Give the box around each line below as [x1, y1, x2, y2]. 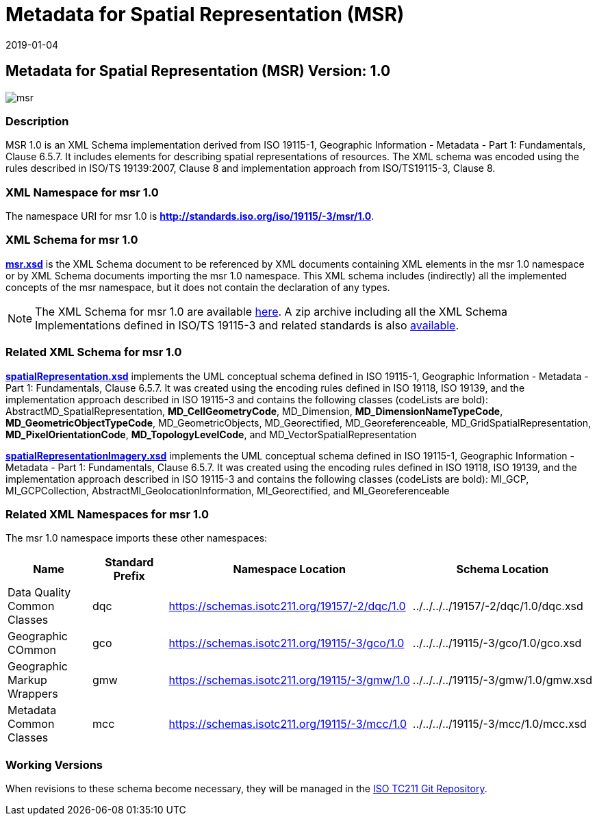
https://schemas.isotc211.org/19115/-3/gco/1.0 [168, 636, 405, 651]
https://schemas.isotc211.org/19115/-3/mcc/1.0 [168, 717, 407, 731]
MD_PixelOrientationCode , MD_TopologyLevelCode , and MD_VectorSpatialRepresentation [5, 428, 417, 440]
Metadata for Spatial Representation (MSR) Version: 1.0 [5, 62, 391, 80]
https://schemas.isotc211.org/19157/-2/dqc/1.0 [168, 599, 406, 614]
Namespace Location [233, 562, 346, 577]
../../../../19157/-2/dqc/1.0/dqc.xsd [412, 599, 583, 614]
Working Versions [5, 757, 103, 772]
